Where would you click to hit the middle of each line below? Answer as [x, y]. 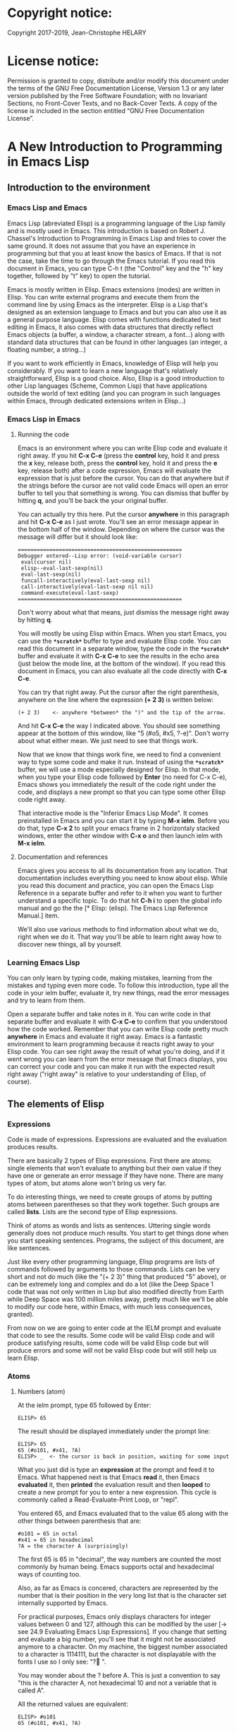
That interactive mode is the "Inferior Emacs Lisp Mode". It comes [113, 813]
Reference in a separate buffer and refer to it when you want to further [120, 893]
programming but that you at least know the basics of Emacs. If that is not [114, 253]
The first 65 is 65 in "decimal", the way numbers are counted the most [119, 1560]
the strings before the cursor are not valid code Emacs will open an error [123, 486]
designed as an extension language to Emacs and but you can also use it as [117, 312]
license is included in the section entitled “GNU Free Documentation [106, 110]
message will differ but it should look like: [77, 537]
